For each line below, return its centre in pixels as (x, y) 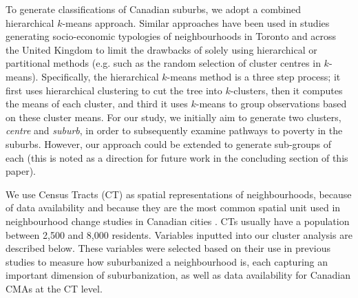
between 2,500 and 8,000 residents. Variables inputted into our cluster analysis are (179, 234)
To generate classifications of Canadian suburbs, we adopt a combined (154, 9)
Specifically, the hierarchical (100, 76)
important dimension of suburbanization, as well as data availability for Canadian (178, 275)
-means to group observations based (271, 104)
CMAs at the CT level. (54, 288)
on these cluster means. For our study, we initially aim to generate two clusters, (173, 117)
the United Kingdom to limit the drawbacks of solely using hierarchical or (161, 49)
